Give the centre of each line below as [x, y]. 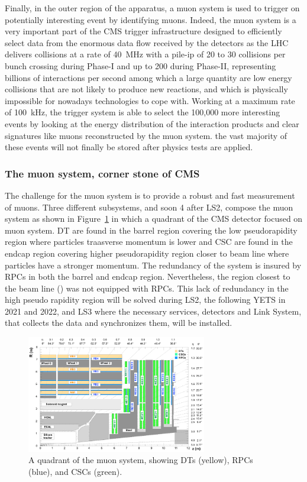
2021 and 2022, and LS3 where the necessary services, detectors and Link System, [153, 311]
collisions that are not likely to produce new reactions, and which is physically [146, 89]
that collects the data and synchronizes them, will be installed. [119, 323]
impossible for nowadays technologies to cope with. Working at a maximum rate [150, 100]
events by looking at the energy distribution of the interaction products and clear [152, 123]
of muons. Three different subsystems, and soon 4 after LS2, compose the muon [149, 207]
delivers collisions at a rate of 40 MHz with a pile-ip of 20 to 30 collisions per [145, 54]
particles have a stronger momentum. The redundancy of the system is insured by [153, 265]
